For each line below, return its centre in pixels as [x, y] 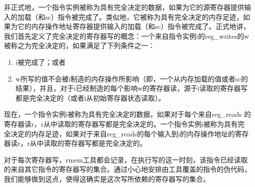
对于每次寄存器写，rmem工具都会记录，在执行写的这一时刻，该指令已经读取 [126, 159]
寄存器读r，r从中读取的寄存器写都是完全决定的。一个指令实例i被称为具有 [121, 123]
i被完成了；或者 [40, 62]
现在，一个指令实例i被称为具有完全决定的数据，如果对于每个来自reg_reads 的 [127, 114]
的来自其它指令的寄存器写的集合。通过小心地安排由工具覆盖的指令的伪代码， [127, 169]
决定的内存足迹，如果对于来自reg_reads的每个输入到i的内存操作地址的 [123, 133]
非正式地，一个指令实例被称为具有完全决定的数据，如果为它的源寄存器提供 [124, 7]
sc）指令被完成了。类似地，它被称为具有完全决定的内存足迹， [144, 16]
